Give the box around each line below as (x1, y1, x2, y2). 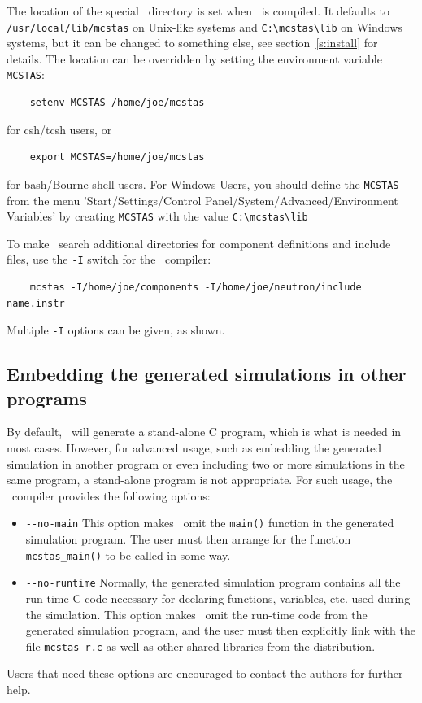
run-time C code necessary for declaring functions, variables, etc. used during (25, 590, 411, 606)
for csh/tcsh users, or (7, 120, 112, 138)
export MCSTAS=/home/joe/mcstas (29, 151, 205, 164)
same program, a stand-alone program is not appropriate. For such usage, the (7, 471, 393, 488)
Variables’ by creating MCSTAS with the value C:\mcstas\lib (7, 207, 308, 225)
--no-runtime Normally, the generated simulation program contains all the (25, 574, 401, 591)
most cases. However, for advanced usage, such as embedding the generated (7, 439, 381, 456)
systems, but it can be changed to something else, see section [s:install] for (7, 34, 378, 51)
